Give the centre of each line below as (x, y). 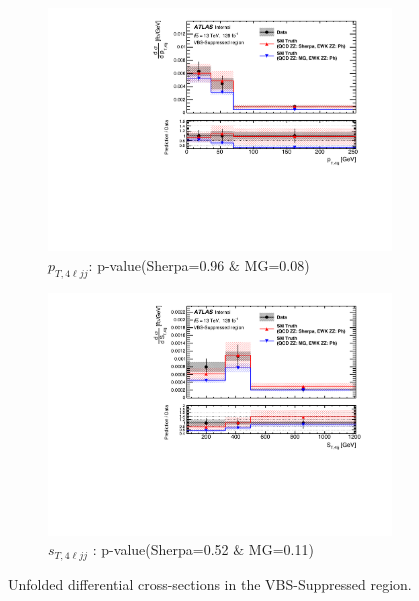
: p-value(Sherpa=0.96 (156, 264)
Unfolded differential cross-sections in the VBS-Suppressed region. (210, 583)
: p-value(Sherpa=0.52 (160, 549)
